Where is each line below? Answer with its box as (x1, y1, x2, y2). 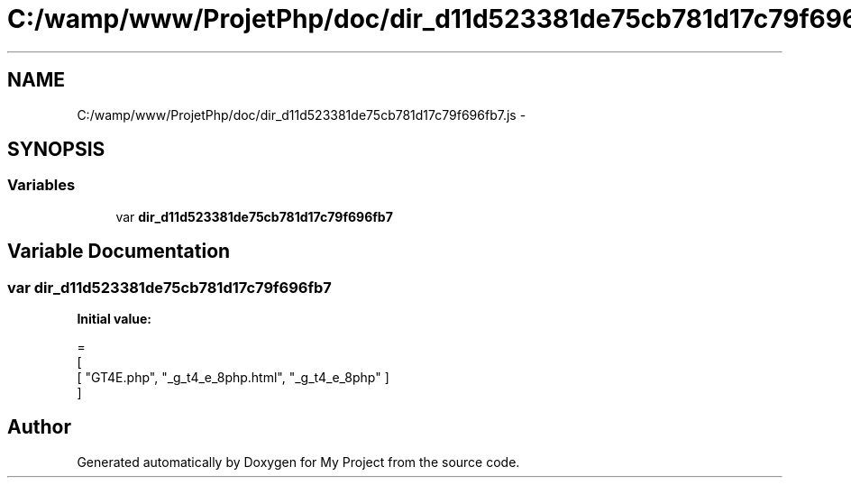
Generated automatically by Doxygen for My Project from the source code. (77, 453, 520, 470)
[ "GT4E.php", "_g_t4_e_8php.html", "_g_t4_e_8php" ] (77, 370, 389, 386)
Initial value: (77, 311, 151, 327)
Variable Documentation (7, 240, 231, 263)
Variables (7, 176, 76, 195)
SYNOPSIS (7, 138, 105, 161)
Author (7, 416, 71, 439)
